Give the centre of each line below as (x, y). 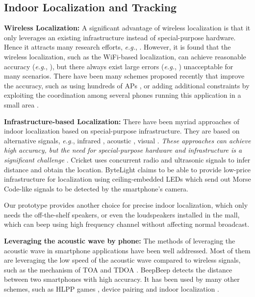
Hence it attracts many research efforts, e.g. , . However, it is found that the (117, 47)
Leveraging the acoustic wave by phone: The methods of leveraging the (120, 241)
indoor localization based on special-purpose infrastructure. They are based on (122, 131)
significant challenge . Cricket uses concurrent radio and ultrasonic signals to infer (127, 159)
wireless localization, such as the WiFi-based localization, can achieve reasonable (125, 56)
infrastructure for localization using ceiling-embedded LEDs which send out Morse (127, 179)
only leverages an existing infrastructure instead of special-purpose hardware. (120, 37)
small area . (21, 104)
